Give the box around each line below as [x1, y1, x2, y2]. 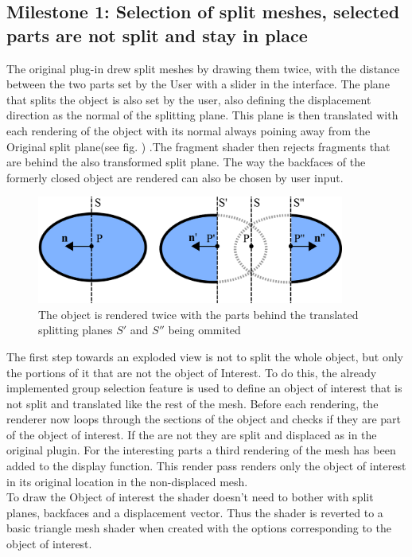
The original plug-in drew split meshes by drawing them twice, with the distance [6, 60, 400, 76]
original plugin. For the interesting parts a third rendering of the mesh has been [6, 442, 396, 458]
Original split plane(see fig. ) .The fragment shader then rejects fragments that [6, 138, 391, 154]
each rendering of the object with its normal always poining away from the [6, 122, 371, 138]
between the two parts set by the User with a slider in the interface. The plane [6, 76, 390, 92]
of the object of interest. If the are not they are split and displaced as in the [6, 426, 377, 442]
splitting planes [38, 321, 113, 338]
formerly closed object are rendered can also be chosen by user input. [6, 169, 344, 185]
